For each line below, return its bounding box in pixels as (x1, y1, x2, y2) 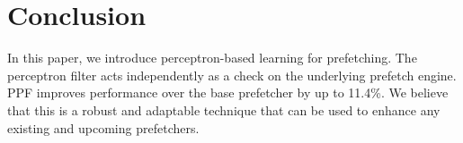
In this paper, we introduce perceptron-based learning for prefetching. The (7, 48, 417, 67)
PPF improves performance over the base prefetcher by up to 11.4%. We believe (7, 83, 449, 102)
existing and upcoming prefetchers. (7, 118, 200, 137)
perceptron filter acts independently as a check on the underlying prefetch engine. (7, 65, 457, 84)
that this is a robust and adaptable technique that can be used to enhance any (7, 100, 441, 119)
